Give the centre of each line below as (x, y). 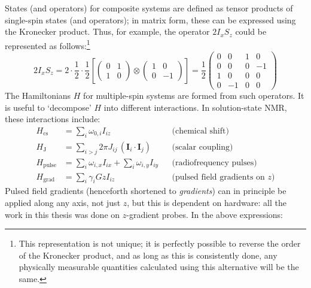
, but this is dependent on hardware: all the (207, 202)
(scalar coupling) (202, 147)
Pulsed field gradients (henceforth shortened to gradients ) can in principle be (146, 191)
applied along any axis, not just (63, 202)
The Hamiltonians (38, 96)
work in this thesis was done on (62, 214)
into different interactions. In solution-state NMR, (195, 107)
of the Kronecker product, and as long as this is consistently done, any (148, 255)
